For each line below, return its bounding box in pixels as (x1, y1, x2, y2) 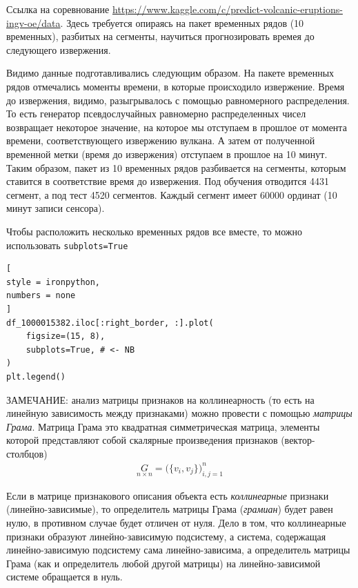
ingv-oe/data (6, 15, 61, 30)
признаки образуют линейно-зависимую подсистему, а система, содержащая (6, 529, 326, 543)
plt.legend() (6, 371, 66, 382)
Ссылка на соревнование (6, 2, 110, 16)
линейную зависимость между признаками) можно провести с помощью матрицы (6, 406, 352, 420)
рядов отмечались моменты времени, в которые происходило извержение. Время (6, 79, 345, 93)
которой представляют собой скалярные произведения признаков (6, 433, 278, 447)
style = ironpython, (6, 277, 101, 287)
